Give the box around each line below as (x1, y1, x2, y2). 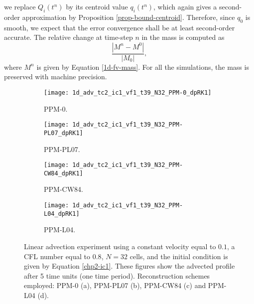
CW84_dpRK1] (44, 169, 83, 177)
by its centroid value (66, 1, 128, 11)
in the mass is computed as (141, 32, 225, 42)
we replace (4, 1, 36, 11)
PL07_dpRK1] (44, 129, 83, 137)
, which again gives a (153, 1, 217, 11)
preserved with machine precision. (4, 71, 107, 82)
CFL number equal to (24, 251, 91, 261)
